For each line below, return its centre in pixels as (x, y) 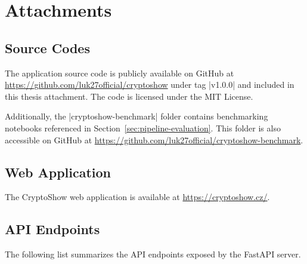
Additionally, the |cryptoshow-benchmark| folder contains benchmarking (137, 116)
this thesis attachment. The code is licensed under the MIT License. (129, 96)
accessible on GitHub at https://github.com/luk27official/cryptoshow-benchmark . (154, 139)
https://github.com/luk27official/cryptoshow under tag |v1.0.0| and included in (150, 85)
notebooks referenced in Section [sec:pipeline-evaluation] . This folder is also (143, 128)
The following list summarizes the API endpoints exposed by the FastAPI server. (153, 254)
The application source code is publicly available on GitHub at (120, 73)
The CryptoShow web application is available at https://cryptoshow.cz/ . (137, 197)
